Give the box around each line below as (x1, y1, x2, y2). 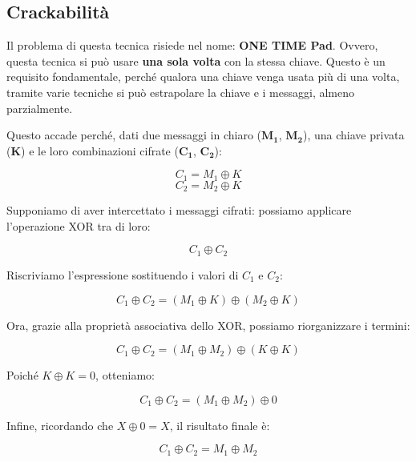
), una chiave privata (303, 127, 405, 143)
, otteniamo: (95, 367, 155, 384)
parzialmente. (6, 99, 73, 116)
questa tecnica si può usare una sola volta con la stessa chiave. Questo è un (6, 52, 386, 69)
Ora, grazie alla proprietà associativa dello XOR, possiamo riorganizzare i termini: (6, 316, 410, 333)
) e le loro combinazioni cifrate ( (21, 142, 179, 159)
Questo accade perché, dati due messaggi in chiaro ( (6, 127, 261, 143)
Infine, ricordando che (6, 416, 114, 433)
